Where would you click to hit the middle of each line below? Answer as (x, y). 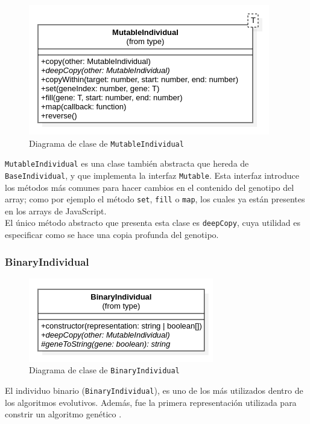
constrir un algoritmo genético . (63, 414)
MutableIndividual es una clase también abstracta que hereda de (127, 163)
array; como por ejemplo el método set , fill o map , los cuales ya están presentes (155, 199)
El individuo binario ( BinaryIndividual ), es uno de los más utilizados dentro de (154, 390)
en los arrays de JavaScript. (56, 210)
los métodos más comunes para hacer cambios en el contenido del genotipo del (150, 187)
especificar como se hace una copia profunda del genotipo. (112, 235)
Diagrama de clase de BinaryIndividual (104, 370)
